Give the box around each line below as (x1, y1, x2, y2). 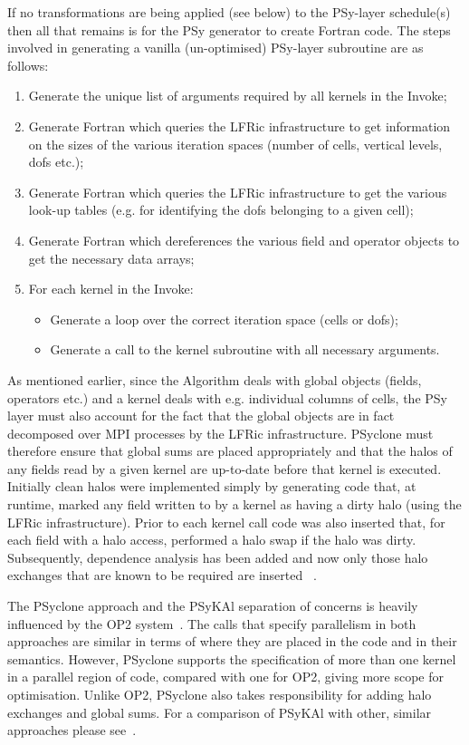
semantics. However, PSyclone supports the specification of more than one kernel (7, 649, 456, 668)
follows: (7, 55, 49, 74)
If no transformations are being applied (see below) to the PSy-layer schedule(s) (7, 3, 451, 21)
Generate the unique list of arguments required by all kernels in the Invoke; (28, 86, 447, 105)
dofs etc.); (28, 152, 84, 171)
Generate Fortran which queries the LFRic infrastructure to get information (28, 116, 451, 135)
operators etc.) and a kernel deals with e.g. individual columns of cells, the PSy (7, 388, 447, 407)
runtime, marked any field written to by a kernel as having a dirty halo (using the (7, 495, 462, 514)
